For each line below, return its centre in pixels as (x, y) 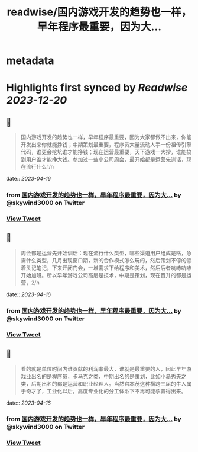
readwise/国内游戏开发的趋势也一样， (99, 12)
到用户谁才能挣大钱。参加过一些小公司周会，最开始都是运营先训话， (103, 159)
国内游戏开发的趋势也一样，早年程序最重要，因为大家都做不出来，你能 (106, 137)
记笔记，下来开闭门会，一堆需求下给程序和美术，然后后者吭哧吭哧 (111, 268)
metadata (30, 61)
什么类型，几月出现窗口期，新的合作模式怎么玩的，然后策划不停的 (106, 260)
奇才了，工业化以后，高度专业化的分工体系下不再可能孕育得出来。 (106, 391)
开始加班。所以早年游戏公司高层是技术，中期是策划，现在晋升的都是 (103, 275)
